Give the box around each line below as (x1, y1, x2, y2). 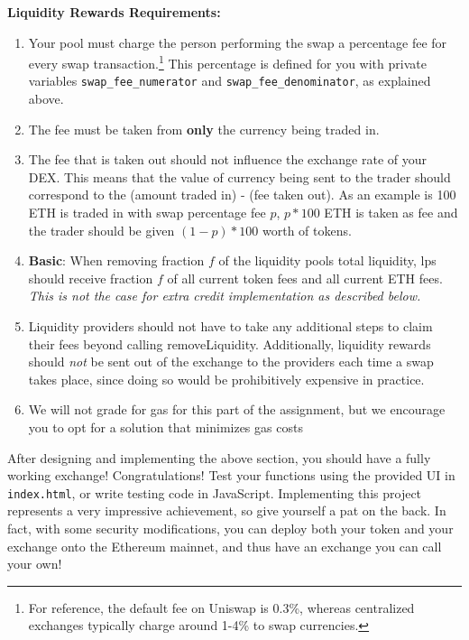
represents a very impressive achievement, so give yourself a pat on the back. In (7, 501, 446, 520)
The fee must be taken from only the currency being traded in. (28, 119, 380, 138)
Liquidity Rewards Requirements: (7, 3, 221, 21)
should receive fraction (28, 268, 153, 287)
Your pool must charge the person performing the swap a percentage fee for (28, 32, 447, 51)
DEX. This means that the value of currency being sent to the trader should (28, 167, 451, 186)
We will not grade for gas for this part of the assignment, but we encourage (28, 400, 446, 419)
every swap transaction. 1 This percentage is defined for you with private (28, 51, 427, 72)
